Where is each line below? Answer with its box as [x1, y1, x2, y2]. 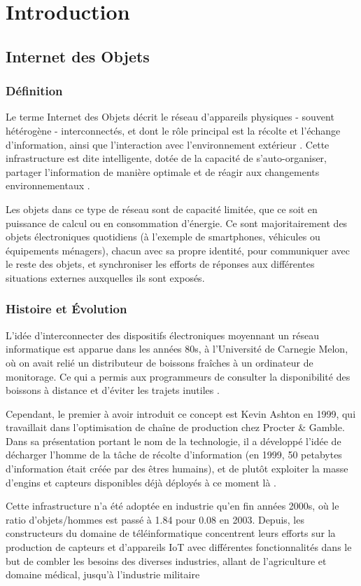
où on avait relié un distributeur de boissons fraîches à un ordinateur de [6, 355, 313, 369]
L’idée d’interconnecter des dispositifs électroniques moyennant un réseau [6, 327, 320, 342]
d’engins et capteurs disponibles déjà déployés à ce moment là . [6, 475, 276, 489]
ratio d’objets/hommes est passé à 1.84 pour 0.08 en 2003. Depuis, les [6, 512, 304, 526]
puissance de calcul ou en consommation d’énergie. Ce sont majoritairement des [6, 215, 348, 230]
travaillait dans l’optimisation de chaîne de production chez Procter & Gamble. [6, 420, 345, 435]
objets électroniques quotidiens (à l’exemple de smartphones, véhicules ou [6, 229, 320, 244]
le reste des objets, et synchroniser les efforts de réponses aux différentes [6, 257, 315, 271]
